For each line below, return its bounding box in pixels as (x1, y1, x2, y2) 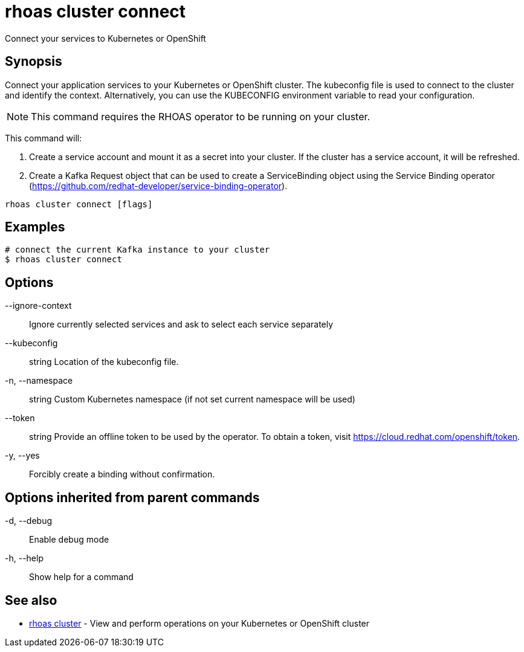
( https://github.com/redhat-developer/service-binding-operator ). (29, 180, 288, 191)
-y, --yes (5, 450, 40, 461)
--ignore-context (5, 300, 72, 311)
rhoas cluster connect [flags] (5, 199, 153, 209)
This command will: (5, 132, 82, 143)
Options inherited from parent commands (5, 489, 260, 505)
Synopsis (5, 54, 62, 69)
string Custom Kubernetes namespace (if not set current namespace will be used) (29, 394, 355, 405)
